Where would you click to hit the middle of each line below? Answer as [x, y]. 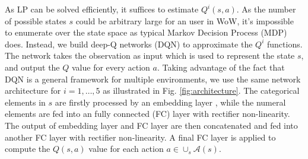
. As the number [266, 9]
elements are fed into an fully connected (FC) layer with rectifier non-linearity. [147, 114]
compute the [28, 149]
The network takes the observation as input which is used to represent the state [150, 55]
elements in [25, 102]
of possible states [36, 20]
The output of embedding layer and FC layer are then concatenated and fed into [151, 125]
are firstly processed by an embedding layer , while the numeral [170, 102]
